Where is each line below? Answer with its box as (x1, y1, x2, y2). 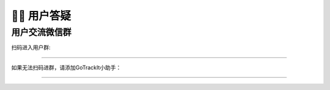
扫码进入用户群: (11, 44, 51, 51)
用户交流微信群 (11, 27, 71, 38)
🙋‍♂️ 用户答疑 (11, 9, 71, 22)
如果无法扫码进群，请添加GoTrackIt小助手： (11, 64, 122, 71)
